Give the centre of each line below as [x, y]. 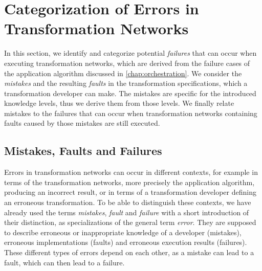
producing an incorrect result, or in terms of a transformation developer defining [130, 192]
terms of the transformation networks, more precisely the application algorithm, [129, 182]
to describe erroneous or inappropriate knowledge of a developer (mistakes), [123, 232]
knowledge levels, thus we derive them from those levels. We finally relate [119, 103]
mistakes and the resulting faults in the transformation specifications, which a [126, 83]
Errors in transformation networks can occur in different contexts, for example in [131, 172]
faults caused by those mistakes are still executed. [82, 123]
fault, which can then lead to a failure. [64, 262]
